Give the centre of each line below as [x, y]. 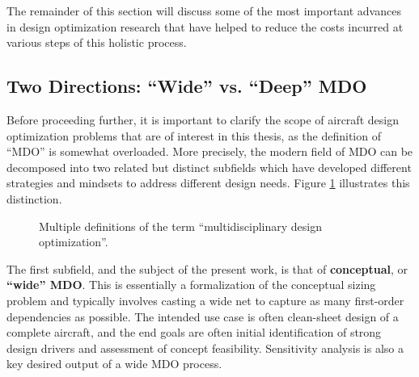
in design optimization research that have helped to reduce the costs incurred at [205, 26]
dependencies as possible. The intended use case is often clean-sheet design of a [203, 316]
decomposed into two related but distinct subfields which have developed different [209, 167]
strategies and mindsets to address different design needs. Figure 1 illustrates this [208, 183]
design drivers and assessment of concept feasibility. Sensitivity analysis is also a [205, 348]
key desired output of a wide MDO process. [114, 364]
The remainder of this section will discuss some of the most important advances [204, 10]
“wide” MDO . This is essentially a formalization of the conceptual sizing [191, 285]
